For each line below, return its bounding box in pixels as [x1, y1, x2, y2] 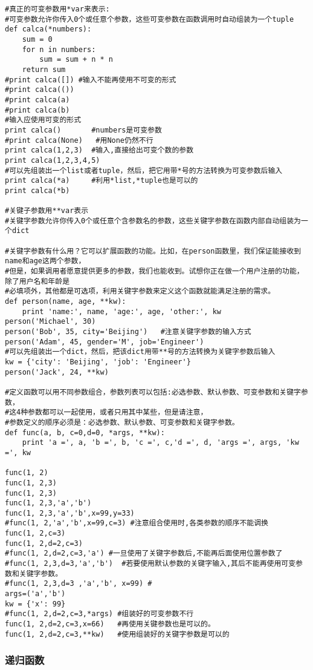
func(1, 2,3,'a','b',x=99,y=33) [5, 508, 135, 517]
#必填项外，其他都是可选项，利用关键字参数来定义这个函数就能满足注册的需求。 [5, 287, 276, 296]
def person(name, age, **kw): [5, 297, 126, 306]
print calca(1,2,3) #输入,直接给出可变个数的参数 [5, 146, 194, 155]
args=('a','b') [5, 590, 66, 599]
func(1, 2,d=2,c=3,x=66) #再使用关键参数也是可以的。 [5, 620, 215, 629]
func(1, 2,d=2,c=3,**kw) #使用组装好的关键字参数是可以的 [5, 629, 230, 639]
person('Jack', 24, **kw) [5, 367, 109, 376]
